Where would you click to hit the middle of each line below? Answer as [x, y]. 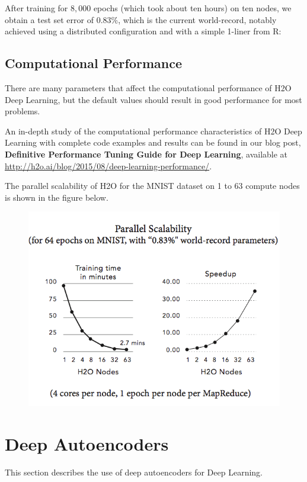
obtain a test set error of [49, 19]
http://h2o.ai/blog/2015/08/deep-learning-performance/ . [108, 166]
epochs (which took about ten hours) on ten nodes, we [192, 8]
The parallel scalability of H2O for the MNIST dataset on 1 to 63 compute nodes [152, 186]
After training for [36, 8]
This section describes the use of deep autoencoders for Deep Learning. [134, 472]
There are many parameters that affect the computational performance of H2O [148, 87]
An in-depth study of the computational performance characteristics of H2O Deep [153, 131]
